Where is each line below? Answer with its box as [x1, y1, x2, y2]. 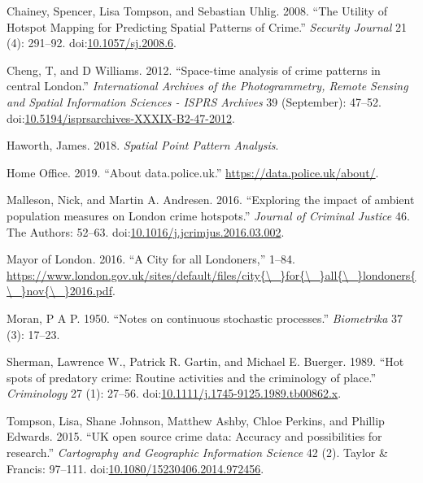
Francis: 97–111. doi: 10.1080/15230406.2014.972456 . [7, 459, 264, 476]
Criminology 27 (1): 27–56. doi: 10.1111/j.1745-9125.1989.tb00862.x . [7, 385, 342, 402]
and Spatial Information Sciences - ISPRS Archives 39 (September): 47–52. [7, 93, 382, 110]
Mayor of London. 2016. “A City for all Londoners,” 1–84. [7, 250, 295, 268]
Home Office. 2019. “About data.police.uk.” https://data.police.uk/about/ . [7, 163, 379, 181]
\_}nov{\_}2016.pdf [7, 282, 112, 299]
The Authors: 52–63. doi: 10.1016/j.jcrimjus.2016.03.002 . [7, 223, 285, 240]
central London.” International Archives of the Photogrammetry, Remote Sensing [7, 77, 408, 94]
